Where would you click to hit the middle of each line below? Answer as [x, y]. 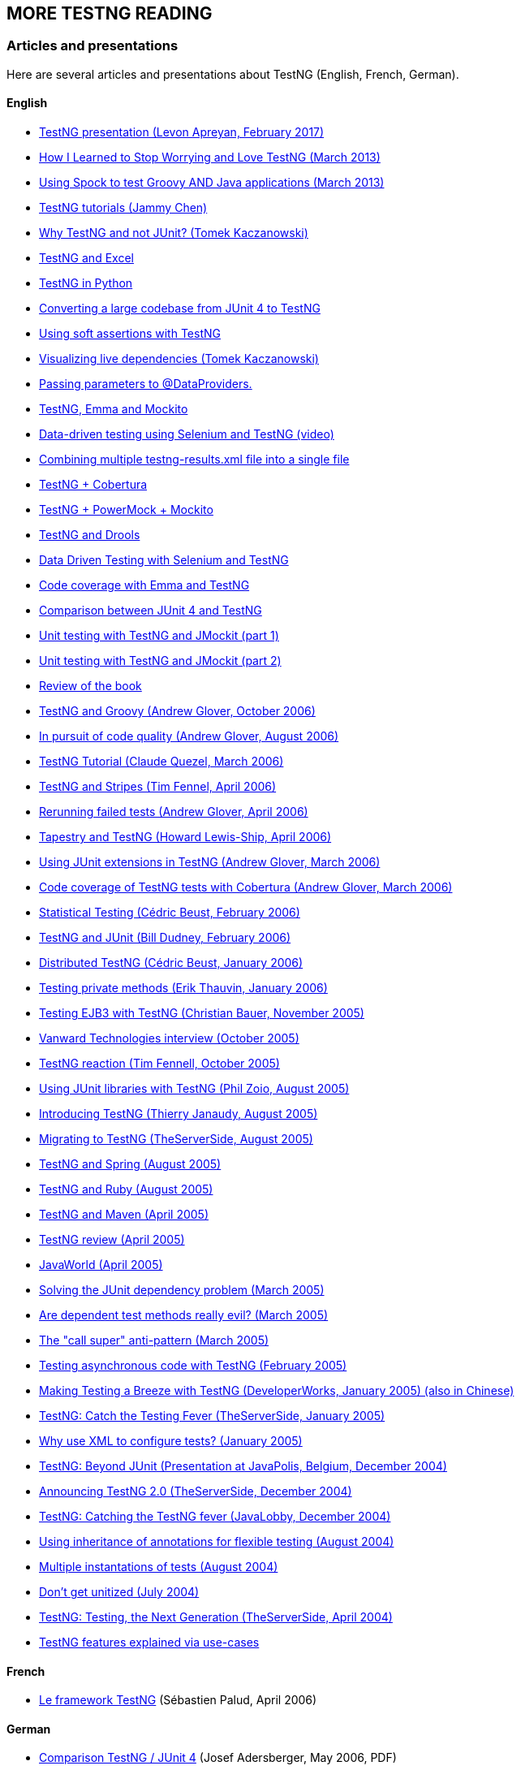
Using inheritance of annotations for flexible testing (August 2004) [217, 1542]
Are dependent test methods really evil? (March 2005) [184, 1315]
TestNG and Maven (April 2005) [124, 1215]
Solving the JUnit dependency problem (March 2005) [182, 1290]
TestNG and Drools [90, 535]
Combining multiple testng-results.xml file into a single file [194, 460]
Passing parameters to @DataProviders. [146, 384]
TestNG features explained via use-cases [149, 1643]
